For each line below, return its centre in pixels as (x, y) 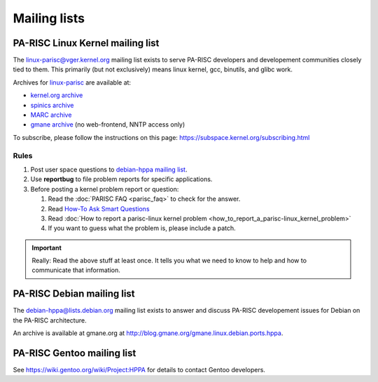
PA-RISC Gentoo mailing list (75, 353)
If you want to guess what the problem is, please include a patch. (142, 228)
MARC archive (51, 115)
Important (47, 248)
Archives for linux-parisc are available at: (72, 82)
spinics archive (52, 105)
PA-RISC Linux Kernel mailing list (86, 43)
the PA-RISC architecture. (50, 320)
